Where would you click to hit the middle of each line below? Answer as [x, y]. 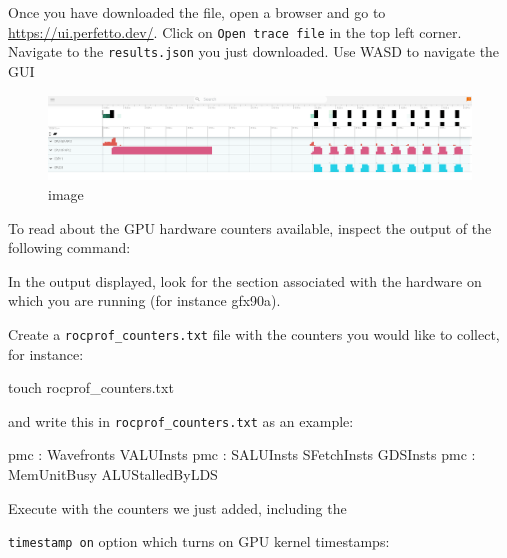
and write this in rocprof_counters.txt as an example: [181, 420]
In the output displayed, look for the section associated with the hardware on [245, 280]
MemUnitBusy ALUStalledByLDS [113, 474]
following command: [69, 247]
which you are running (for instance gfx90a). [144, 300]
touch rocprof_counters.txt [91, 387]
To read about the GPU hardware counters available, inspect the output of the [250, 227]
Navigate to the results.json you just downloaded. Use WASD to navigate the [254, 51]
